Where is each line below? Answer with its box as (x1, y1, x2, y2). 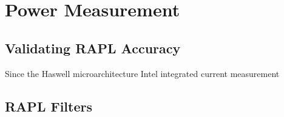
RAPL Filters (5, 96, 92, 115)
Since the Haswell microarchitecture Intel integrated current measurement (5, 67, 280, 79)
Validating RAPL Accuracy (5, 38, 181, 57)
